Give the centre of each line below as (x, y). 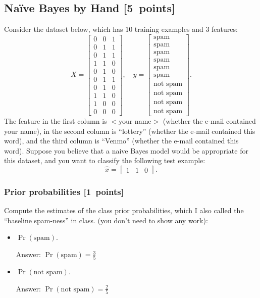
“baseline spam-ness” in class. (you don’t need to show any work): (106, 220)
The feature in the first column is (56, 121)
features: (225, 29)
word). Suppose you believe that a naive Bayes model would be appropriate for (126, 150)
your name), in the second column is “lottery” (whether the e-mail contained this (130, 131)
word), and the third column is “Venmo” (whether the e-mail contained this (121, 141)
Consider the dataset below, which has (64, 29)
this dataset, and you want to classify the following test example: (105, 160)
